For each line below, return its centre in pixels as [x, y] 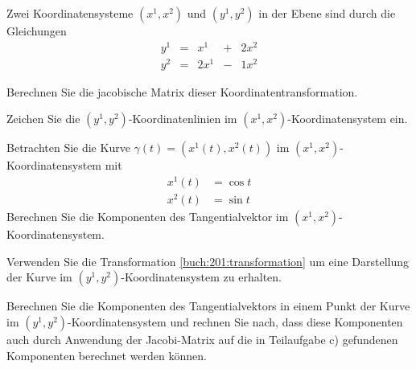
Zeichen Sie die [43, 119]
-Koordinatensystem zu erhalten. [201, 277]
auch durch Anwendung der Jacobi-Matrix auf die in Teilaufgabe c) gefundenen [202, 339]
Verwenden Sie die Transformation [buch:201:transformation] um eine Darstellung [208, 261]
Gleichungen [37, 31]
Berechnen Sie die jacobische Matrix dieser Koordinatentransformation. [182, 91]
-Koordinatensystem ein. [348, 119]
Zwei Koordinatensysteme [70, 13]
